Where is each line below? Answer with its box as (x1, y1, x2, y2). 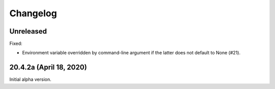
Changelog (9, 8, 57, 19)
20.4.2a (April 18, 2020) (9, 63, 87, 72)
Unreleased (9, 27, 47, 36)
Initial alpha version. (9, 76, 51, 82)
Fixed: (9, 41, 22, 47)
